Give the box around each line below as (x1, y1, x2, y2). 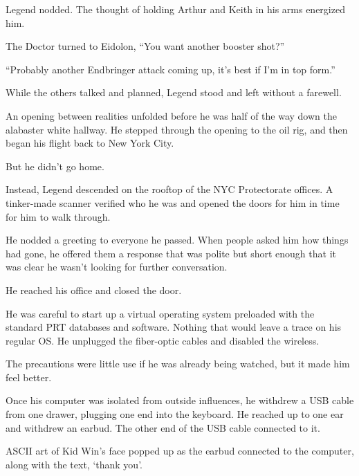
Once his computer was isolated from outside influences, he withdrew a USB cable (6, 393, 354, 408)
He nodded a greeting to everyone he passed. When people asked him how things (6, 232, 349, 247)
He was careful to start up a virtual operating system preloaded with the (6, 306, 315, 320)
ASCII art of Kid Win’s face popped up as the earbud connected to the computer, (6, 443, 354, 458)
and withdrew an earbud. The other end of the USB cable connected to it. (6, 420, 320, 434)
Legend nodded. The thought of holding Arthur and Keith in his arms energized (6, 2, 345, 16)
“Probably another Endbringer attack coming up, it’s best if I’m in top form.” (6, 62, 335, 76)
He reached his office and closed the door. (6, 282, 182, 297)
